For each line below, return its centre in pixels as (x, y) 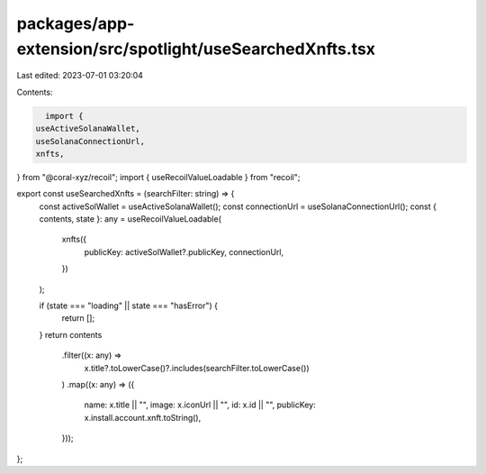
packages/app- (76, 23)
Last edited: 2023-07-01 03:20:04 (80, 76)
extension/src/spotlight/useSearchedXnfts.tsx (196, 49)
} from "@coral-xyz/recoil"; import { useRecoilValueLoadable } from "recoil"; (158, 177)
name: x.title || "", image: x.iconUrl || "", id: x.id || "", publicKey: (200, 405)
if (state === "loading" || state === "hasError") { (128, 305)
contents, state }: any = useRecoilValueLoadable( (130, 219)
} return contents (71, 334)
